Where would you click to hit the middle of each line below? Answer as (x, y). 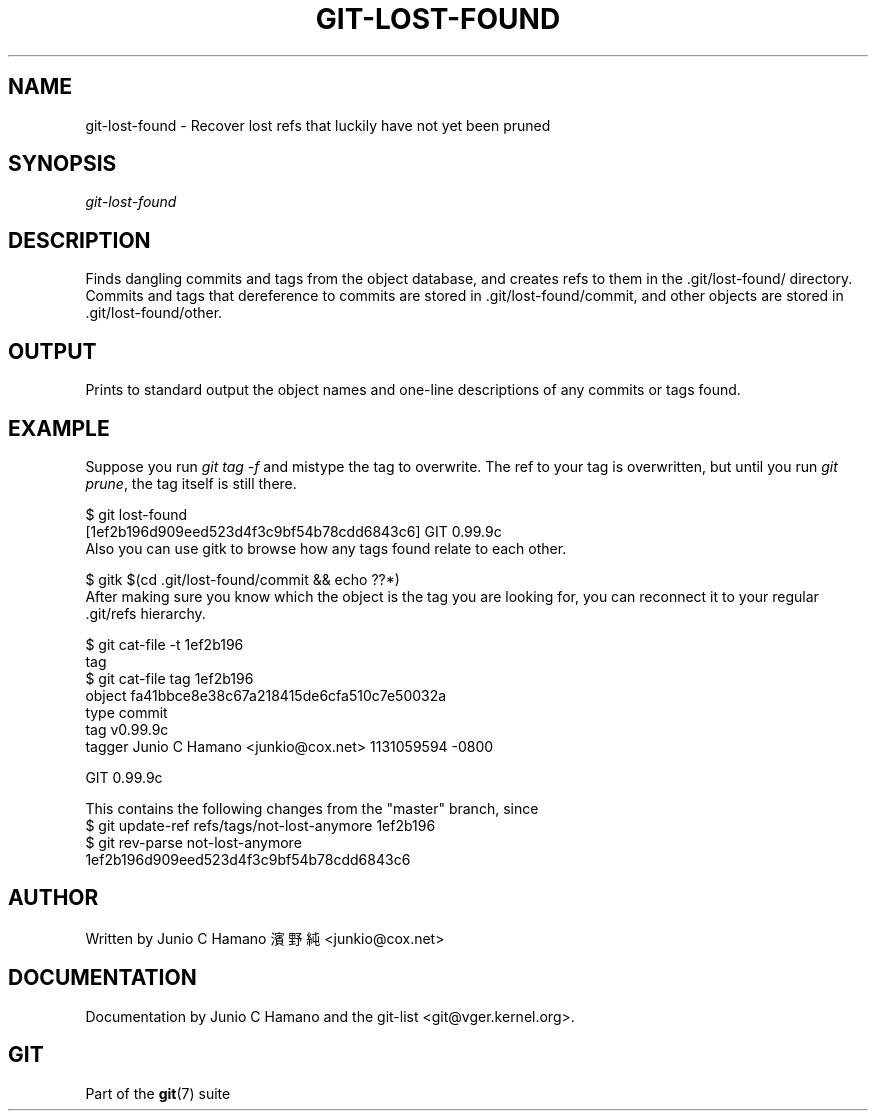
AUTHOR (53, 898)
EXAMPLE (59, 428)
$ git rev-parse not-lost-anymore (193, 842)
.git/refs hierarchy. (145, 613)
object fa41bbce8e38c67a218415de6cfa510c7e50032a (266, 695)
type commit (126, 712)
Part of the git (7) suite (158, 1093)
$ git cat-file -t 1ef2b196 (164, 644)
